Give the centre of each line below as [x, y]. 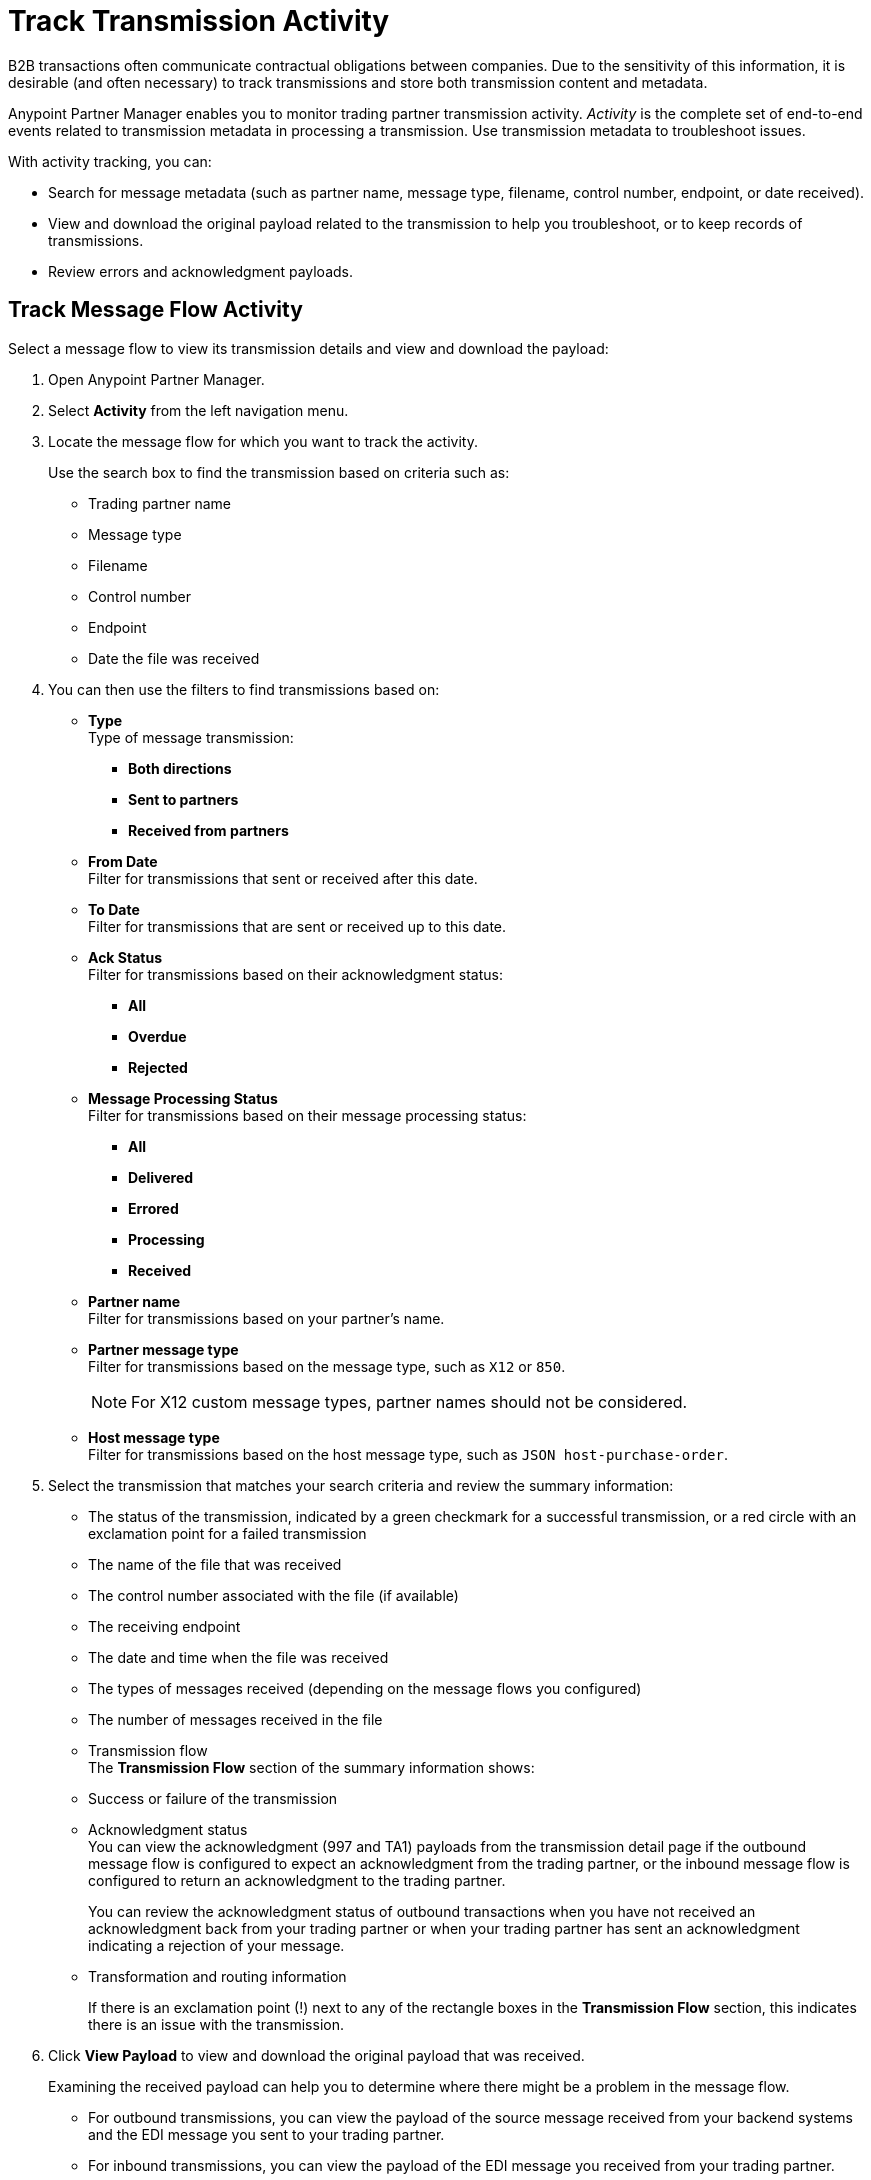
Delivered [161, 1177]
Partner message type [163, 1349]
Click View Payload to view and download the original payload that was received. [316, 2055]
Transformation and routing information [217, 1976]
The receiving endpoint [164, 1626]
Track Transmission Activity [199, 21]
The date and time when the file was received [238, 1657]
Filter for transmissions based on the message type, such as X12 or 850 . [327, 1366]
